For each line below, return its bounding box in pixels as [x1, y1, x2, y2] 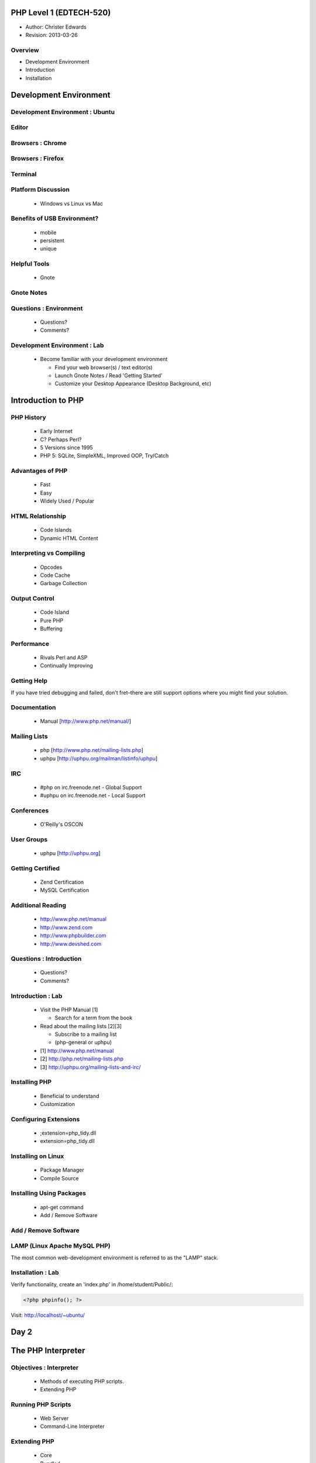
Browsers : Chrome [11, 139, 67, 147]
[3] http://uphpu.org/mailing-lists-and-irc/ [40, 1063, 141, 1070]
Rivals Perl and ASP [40, 654, 88, 661]
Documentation [11, 703, 56, 712]
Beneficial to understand [40, 1092, 99, 1100]
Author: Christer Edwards [25, 23, 87, 30]
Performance [11, 640, 50, 648]
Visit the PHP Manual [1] [40, 1006, 98, 1013]
